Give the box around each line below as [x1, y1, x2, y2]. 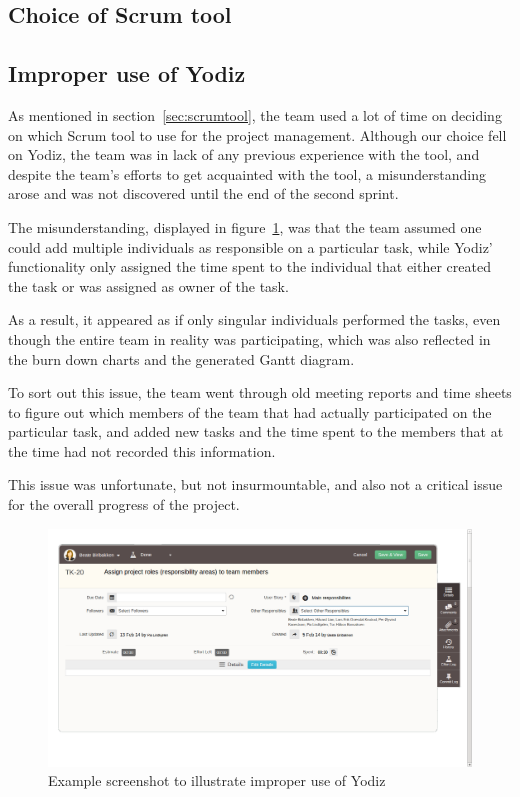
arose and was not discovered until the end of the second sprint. [8, 183, 399, 204]
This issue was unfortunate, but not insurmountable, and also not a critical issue [8, 474, 503, 495]
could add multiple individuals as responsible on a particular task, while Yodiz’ [8, 236, 493, 257]
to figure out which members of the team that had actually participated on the [8, 401, 492, 422]
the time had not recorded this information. [8, 440, 276, 461]
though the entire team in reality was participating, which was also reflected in [8, 328, 491, 349]
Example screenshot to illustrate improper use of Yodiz [48, 770, 386, 791]
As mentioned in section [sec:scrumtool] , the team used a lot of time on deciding [8, 104, 502, 125]
